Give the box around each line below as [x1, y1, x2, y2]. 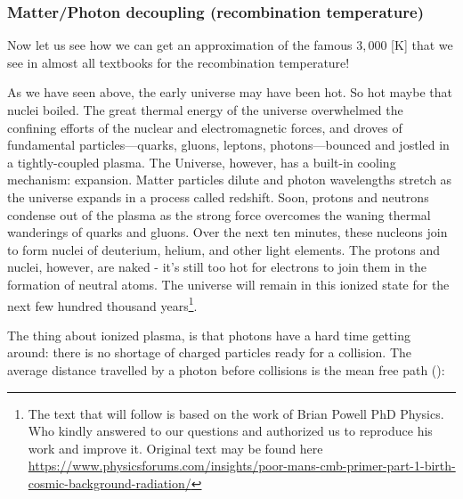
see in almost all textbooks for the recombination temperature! [7, 53, 350, 71]
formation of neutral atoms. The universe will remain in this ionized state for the [7, 274, 450, 293]
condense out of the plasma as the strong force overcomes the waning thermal [7, 205, 431, 224]
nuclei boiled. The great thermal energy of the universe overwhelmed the [7, 101, 403, 119]
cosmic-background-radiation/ [28, 473, 191, 492]
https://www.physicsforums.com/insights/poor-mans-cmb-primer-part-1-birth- [28, 456, 456, 475]
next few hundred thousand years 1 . [7, 293, 198, 315]
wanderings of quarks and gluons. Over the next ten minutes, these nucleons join [7, 223, 448, 241]
